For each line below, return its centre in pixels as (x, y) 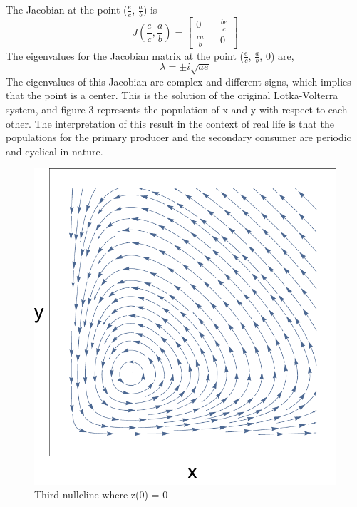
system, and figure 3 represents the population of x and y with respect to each (177, 109)
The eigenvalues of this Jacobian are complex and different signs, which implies (178, 81)
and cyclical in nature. (55, 151)
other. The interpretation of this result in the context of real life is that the (170, 123)
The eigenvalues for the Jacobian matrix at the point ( (125, 55)
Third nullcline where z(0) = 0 (101, 495)
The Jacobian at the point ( (67, 9)
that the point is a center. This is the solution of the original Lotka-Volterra (172, 95)
